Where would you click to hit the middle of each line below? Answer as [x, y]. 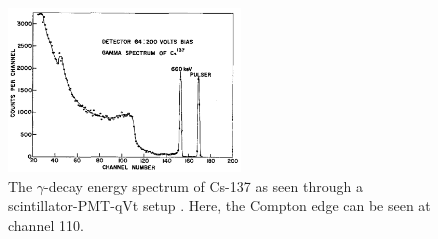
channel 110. [46, 224]
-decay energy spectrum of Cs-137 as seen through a [203, 185]
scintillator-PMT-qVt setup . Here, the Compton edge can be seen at [219, 205]
